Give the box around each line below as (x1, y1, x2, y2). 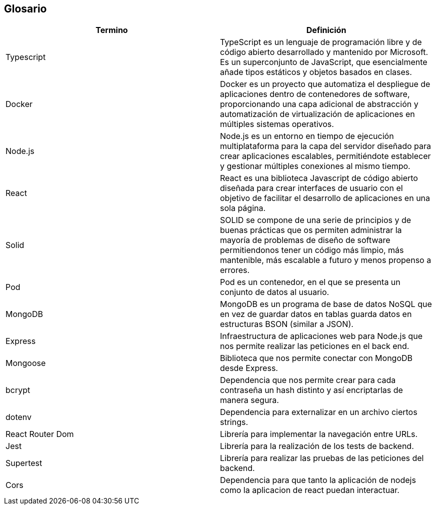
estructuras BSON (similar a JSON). (220, 319, 353, 329)
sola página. (220, 203, 266, 213)
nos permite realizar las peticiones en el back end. (220, 341, 409, 351)
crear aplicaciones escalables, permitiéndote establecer (220, 151, 431, 161)
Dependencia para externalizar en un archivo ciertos (220, 407, 417, 417)
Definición (306, 25, 346, 35)
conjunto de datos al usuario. (220, 287, 329, 297)
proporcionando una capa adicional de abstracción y (220, 99, 418, 109)
